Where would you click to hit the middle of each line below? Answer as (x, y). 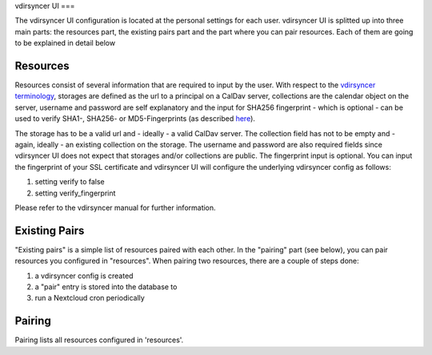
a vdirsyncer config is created (84, 276)
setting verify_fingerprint (75, 193)
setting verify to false (70, 182)
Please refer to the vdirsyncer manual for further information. (115, 208)
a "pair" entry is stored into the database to (106, 287)
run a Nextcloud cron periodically (90, 298)
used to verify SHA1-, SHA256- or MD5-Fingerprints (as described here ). (135, 119)
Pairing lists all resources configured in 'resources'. (99, 340)
